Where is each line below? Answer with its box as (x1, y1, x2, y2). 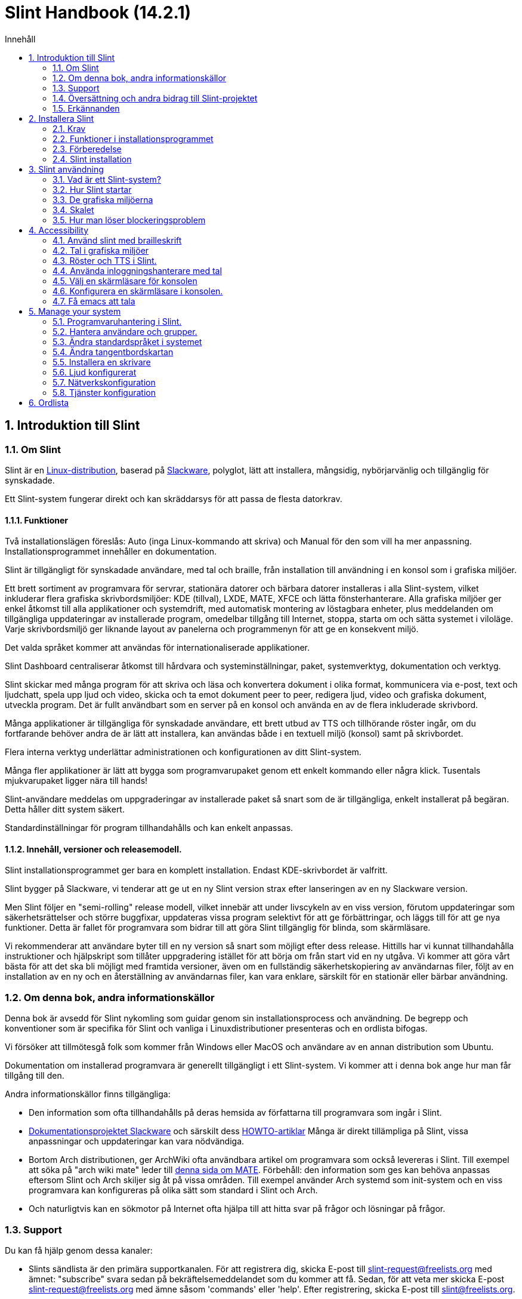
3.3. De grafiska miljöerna (52, 194, 153, 205)
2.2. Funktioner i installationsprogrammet (52, 133, 214, 144)
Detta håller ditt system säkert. (5, 804, 125, 815)
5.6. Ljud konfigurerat (52, 367, 137, 377)
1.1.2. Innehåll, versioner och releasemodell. (5, 844, 182, 854)
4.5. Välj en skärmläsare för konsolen (52, 275, 197, 286)
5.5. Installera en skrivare (52, 356, 151, 367)
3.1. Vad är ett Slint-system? (52, 174, 161, 184)
